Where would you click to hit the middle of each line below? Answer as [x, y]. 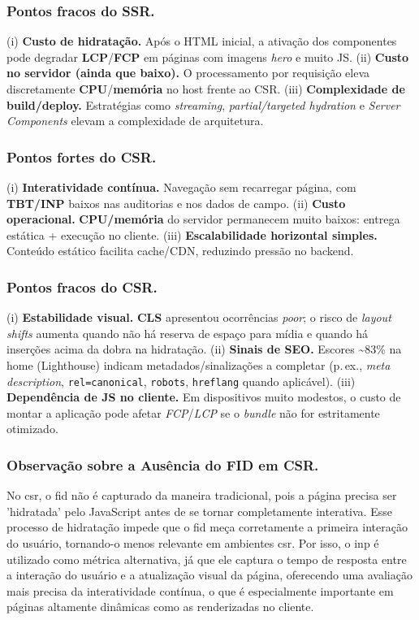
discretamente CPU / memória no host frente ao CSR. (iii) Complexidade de [206, 89]
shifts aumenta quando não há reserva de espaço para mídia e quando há [188, 333]
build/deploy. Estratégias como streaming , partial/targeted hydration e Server [203, 104]
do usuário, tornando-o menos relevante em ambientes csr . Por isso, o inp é [193, 543]
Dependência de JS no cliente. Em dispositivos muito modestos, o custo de [204, 397]
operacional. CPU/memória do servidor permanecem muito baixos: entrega [203, 219]
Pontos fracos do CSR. [82, 286]
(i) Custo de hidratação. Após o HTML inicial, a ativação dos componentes [202, 41]
